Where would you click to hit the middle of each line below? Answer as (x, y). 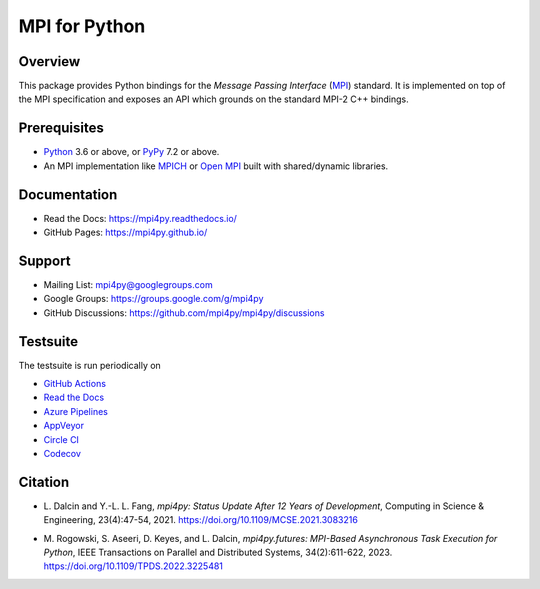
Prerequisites (61, 128)
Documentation (68, 194)
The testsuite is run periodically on (90, 365)
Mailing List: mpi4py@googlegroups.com (128, 284)
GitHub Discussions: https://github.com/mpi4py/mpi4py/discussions (184, 312)
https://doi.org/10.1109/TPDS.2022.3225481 (133, 566)
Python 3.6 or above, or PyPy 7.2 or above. (131, 152)
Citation (44, 481)
